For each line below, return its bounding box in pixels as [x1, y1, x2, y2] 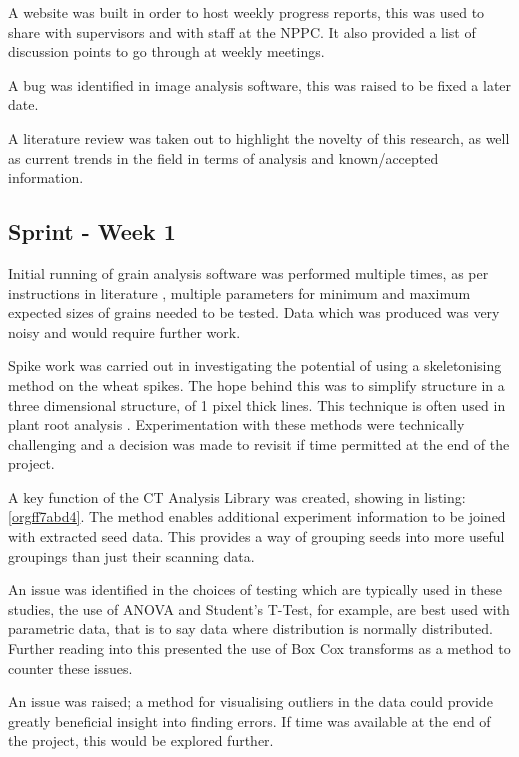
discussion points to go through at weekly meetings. [8, 41, 325, 62]
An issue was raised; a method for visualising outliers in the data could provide [8, 691, 493, 712]
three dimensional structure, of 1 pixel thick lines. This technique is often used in [8, 394, 506, 415]
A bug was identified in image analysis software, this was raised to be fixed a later [8, 74, 512, 95]
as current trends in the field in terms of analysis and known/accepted [8, 147, 439, 168]
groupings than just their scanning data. [8, 545, 255, 566]
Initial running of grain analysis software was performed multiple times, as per [8, 262, 489, 283]
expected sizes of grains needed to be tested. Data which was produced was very [8, 302, 500, 323]
